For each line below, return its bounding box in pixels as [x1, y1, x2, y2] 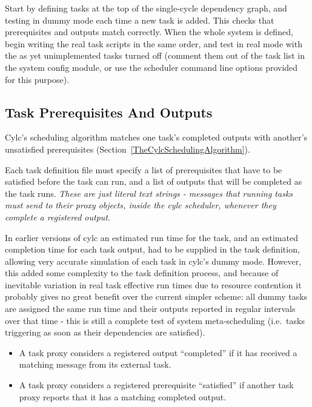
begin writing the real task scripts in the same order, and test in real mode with [5, 37, 302, 50]
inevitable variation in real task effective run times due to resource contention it [5, 278, 302, 291]
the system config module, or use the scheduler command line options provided [5, 61, 298, 73]
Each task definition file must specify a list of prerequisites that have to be [5, 163, 282, 176]
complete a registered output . [5, 210, 110, 223]
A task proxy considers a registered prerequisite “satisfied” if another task [19, 379, 294, 391]
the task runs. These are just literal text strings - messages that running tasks [5, 187, 293, 199]
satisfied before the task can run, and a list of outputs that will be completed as [5, 175, 302, 188]
